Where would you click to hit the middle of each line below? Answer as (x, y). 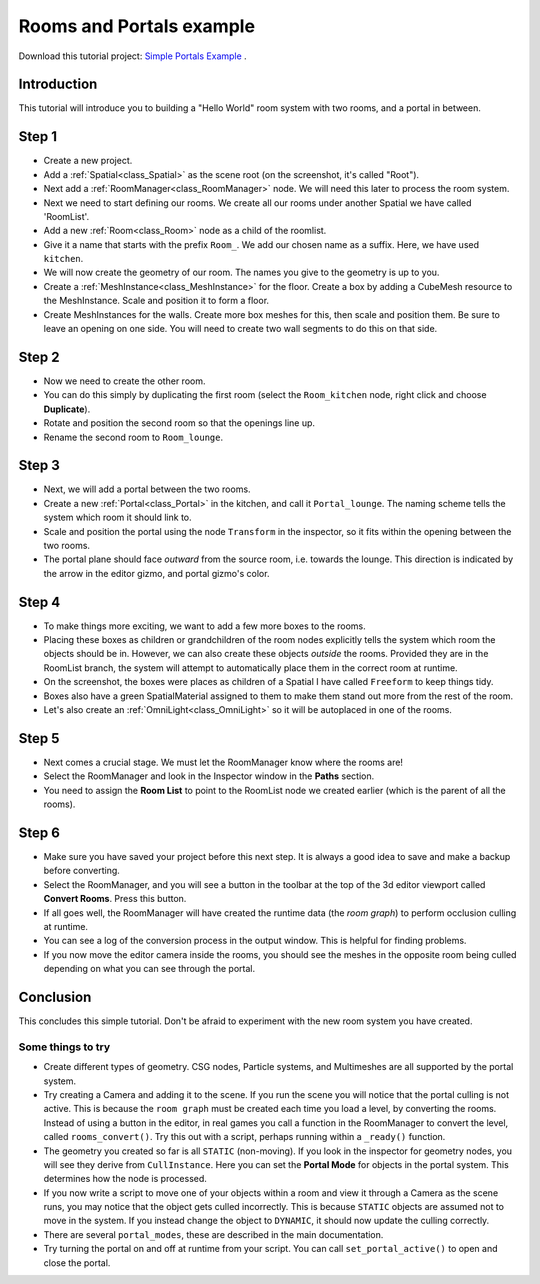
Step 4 (39, 601)
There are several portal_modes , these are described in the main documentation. (213, 1234)
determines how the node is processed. (125, 1179)
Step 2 (39, 356)
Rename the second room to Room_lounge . (133, 437)
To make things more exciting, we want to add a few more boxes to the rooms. (204, 626)
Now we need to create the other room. (124, 381)
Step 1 (38, 136)
